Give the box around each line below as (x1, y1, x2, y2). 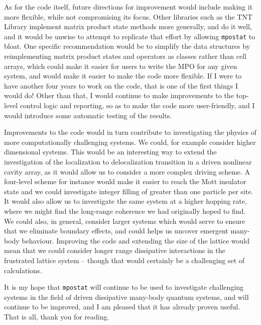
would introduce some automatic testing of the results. (4, 110, 172, 120)
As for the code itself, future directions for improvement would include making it (4, 2, 253, 12)
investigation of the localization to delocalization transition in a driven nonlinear (4, 156, 252, 167)
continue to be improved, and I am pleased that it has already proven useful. (4, 301, 240, 312)
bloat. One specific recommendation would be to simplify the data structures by (4, 41, 250, 51)
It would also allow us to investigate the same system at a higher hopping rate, (4, 196, 247, 206)
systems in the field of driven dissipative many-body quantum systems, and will (4, 291, 249, 302)
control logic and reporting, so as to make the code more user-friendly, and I (20, 100, 255, 110)
